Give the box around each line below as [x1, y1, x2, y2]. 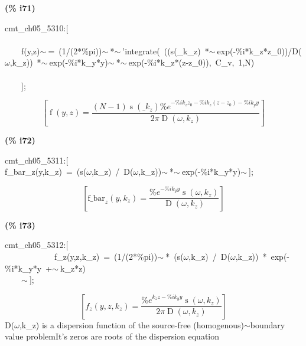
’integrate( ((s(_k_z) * [122, 44, 209, 57]
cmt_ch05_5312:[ [5, 239, 69, 251]
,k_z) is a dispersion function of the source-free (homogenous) [19, 318, 244, 331]
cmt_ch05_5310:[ [5, 21, 69, 34]
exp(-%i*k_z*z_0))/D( [217, 44, 302, 57]
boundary [250, 318, 285, 331]
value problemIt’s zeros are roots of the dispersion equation [5, 330, 220, 342]
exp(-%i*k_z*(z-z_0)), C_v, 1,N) [128, 56, 255, 68]
